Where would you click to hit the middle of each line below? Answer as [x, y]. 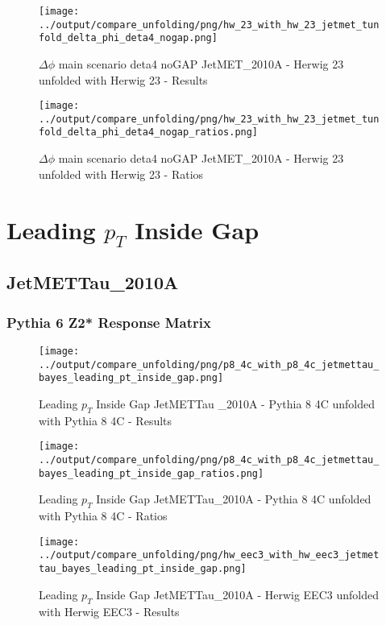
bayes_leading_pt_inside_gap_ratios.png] [151, 473]
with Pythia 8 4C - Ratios [103, 516]
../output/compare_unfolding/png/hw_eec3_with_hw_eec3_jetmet [209, 555]
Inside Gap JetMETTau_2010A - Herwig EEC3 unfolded [237, 594]
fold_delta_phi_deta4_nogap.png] [128, 38]
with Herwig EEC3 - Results [109, 611]
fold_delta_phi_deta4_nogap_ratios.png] [149, 132]
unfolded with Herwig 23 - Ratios [121, 174]
